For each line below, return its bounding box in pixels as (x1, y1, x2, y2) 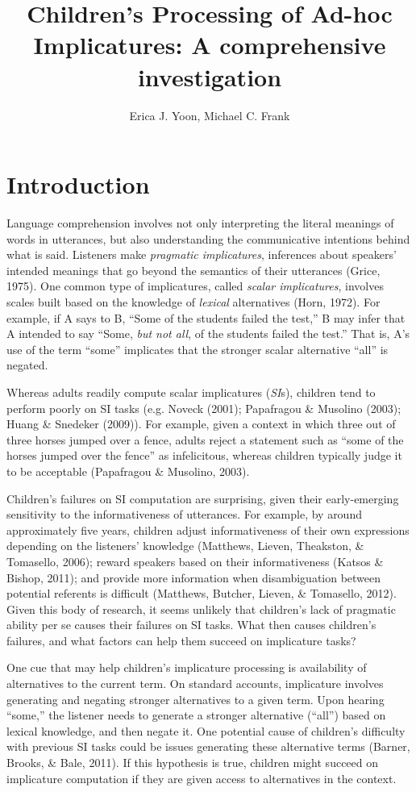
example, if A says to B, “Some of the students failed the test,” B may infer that (6, 309, 406, 326)
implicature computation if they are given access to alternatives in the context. (6, 769, 397, 786)
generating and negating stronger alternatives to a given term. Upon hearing (6, 690, 385, 707)
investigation (137, 60, 282, 93)
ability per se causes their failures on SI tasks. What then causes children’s (6, 616, 376, 633)
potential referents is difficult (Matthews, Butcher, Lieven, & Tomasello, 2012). (6, 585, 397, 602)
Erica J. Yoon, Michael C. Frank (129, 106, 290, 123)
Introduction (6, 168, 150, 201)
